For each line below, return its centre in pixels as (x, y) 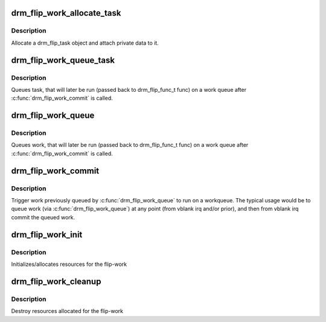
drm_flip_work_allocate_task (66, 13)
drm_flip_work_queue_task (63, 60)
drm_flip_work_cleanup (56, 281)
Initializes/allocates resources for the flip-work (69, 264)
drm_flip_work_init (47, 235)
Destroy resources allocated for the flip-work (67, 311)
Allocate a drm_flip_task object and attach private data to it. (85, 43)
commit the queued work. (43, 217)
